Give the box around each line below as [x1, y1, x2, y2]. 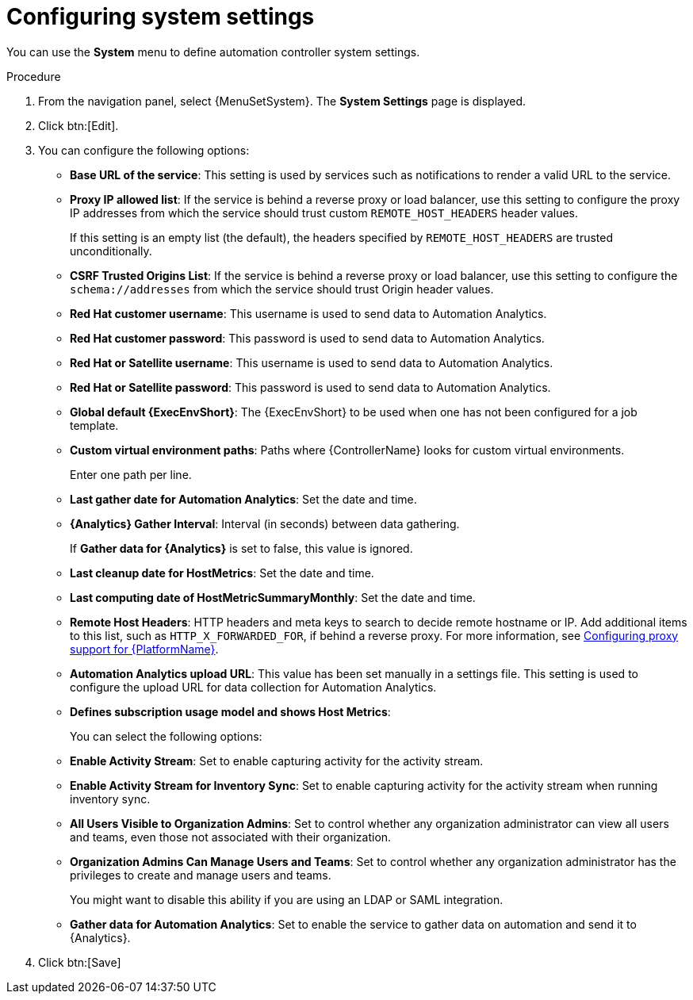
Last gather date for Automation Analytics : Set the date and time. [70, 492, 417, 506]
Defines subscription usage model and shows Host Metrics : [70, 704, 391, 718]
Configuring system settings [6, 3, 315, 30]
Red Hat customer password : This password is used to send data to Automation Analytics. [70, 331, 545, 345]
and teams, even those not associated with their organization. [70, 830, 392, 844]
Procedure [6, 69, 61, 83]
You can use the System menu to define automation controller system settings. [6, 44, 420, 59]
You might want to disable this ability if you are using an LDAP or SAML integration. [70, 892, 503, 906]
